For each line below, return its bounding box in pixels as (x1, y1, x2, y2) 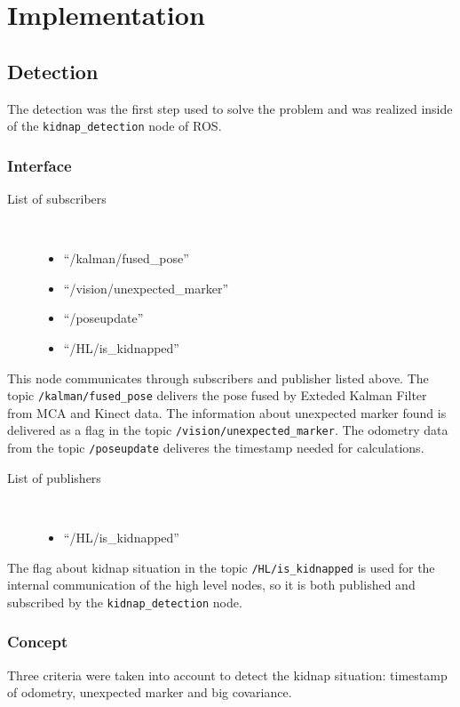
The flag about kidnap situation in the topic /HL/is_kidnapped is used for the (7, 558, 435, 576)
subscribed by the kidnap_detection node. (7, 592, 242, 611)
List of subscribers (7, 189, 107, 208)
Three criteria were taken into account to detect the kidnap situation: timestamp (7, 665, 448, 684)
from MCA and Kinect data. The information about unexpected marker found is (7, 403, 447, 422)
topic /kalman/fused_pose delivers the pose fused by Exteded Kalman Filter (7, 386, 427, 405)
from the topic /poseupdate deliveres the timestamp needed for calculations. (7, 438, 424, 457)
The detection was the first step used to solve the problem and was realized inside (7, 99, 453, 117)
